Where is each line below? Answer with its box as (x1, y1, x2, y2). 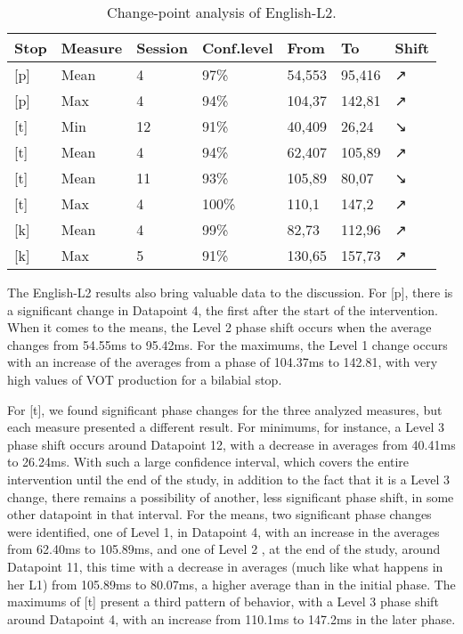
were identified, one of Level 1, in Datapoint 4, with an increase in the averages (7, 522, 440, 541)
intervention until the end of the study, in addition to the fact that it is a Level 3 (7, 469, 451, 488)
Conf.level (201, 37, 273, 58)
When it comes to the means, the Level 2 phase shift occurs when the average (7, 318, 432, 337)
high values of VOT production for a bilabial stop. (7, 370, 282, 388)
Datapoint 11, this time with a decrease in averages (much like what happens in (7, 557, 443, 575)
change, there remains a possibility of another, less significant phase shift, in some (7, 487, 454, 506)
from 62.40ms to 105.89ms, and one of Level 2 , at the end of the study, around (7, 540, 441, 558)
